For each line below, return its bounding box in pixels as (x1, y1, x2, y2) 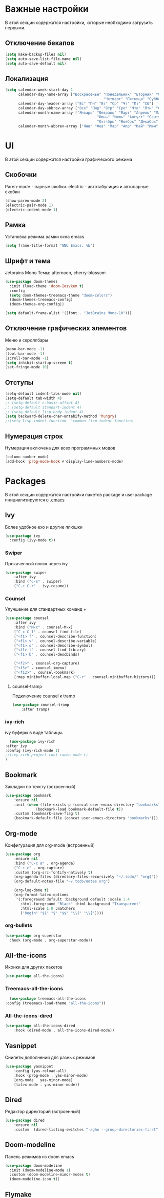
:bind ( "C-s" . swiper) (14, 579, 62, 584)
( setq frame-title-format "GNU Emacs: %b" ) (5, 243, 95, 248)
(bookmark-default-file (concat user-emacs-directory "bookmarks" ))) (14, 816, 159, 821)
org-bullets (5, 922, 33, 929)
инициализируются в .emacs (5, 497, 65, 503)
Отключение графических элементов (5, 324, 127, 333)
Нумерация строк (5, 432, 63, 440)
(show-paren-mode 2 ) (5, 198, 47, 203)
